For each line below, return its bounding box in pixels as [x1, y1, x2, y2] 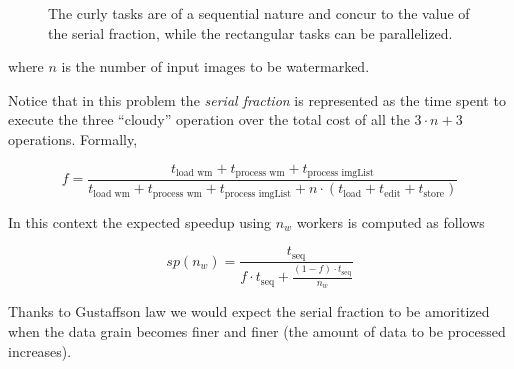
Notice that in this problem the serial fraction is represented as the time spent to [8, 89, 506, 110]
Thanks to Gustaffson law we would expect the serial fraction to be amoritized [8, 301, 490, 322]
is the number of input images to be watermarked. [61, 56, 370, 77]
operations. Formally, [8, 128, 138, 149]
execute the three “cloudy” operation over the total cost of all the [8, 109, 410, 130]
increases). [8, 340, 72, 361]
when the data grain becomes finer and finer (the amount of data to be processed [8, 320, 506, 341]
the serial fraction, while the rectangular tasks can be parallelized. [48, 22, 453, 43]
